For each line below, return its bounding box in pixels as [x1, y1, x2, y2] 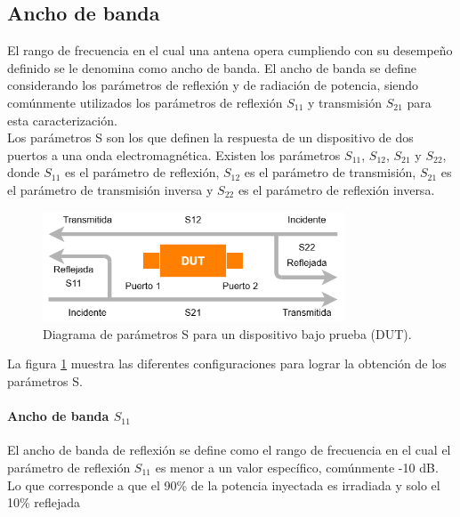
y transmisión [308, 93, 383, 111]
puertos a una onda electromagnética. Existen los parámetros [7, 145, 341, 164]
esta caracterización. [7, 110, 117, 129]
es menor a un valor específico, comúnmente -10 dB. [155, 457, 439, 476]
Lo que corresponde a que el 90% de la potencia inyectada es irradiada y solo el [7, 475, 440, 494]
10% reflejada [7, 493, 81, 512]
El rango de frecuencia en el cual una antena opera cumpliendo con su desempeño [7, 41, 453, 60]
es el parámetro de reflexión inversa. [238, 180, 435, 198]
